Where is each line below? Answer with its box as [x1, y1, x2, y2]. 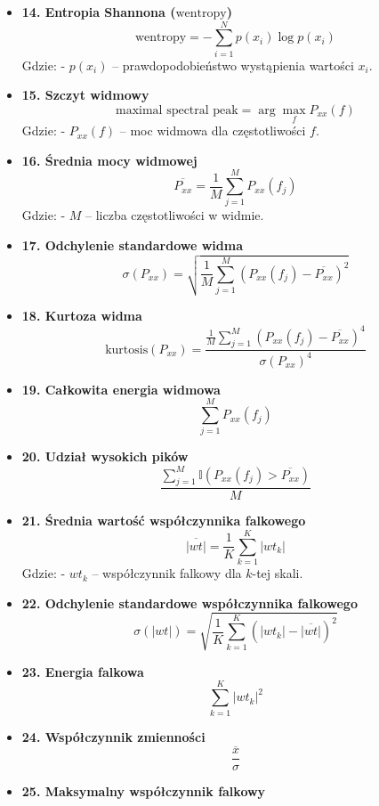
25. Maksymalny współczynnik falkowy [21, 782, 266, 801]
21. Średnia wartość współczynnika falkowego [21, 511, 306, 530]
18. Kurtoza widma [21, 306, 142, 325]
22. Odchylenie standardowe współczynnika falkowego [21, 593, 358, 612]
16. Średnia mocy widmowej [21, 151, 198, 169]
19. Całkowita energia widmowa [21, 379, 221, 398]
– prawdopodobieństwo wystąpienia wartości [112, 55, 354, 74]
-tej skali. [252, 564, 303, 582]
